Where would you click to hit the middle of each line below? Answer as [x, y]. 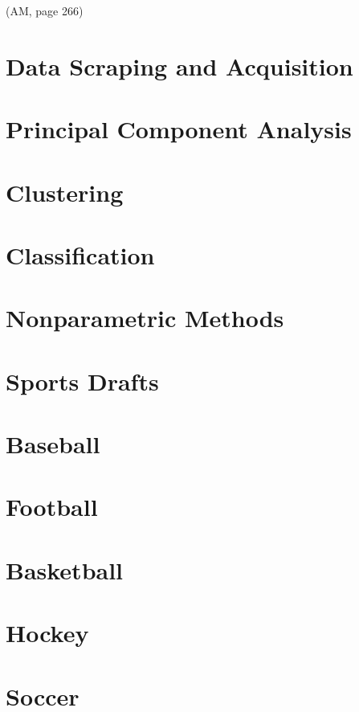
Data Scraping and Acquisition [179, 65]
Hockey [47, 633]
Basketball [65, 569]
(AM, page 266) [45, 10]
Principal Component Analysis [179, 129]
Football [52, 507]
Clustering [65, 192]
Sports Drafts [82, 381]
